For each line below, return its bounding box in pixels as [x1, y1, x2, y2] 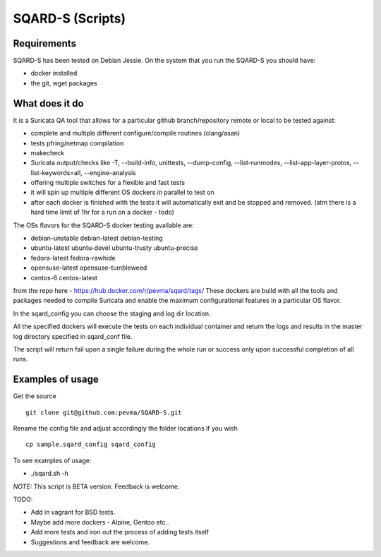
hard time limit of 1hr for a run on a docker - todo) [30, 208, 174, 217]
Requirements [13, 37, 77, 49]
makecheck [30, 148, 65, 157]
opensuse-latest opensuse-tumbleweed [30, 263, 147, 272]
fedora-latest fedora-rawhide [30, 253, 116, 262]
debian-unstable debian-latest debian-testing [30, 234, 163, 243]
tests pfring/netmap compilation [30, 138, 124, 148]
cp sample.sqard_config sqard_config [25, 441, 157, 448]
